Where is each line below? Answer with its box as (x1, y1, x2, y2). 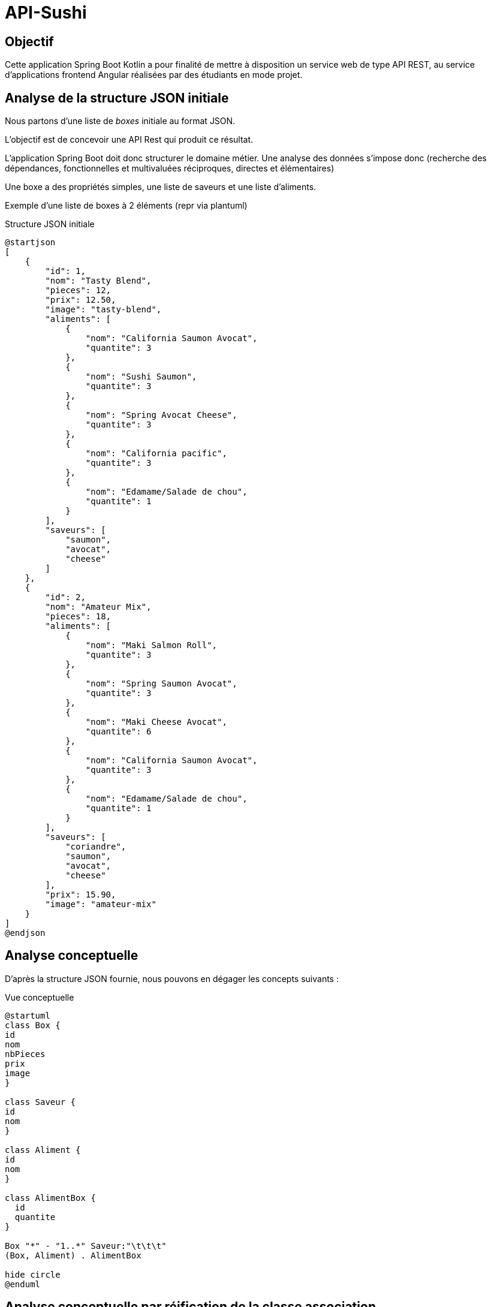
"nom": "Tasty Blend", (45, 276, 152, 286)
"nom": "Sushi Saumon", (85, 372, 197, 382)
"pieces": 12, (45, 285, 112, 296)
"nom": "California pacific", (85, 448, 227, 459)
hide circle (5, 1269, 61, 1279)
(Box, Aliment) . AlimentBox (5, 1250, 141, 1260)
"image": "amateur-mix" (45, 899, 156, 910)
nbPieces (5, 1049, 46, 1059)
